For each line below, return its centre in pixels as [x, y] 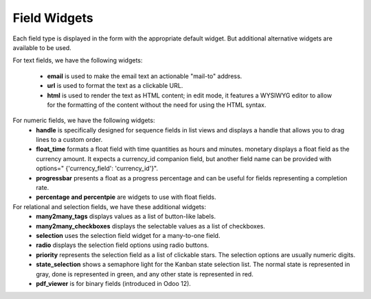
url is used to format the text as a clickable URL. [115, 86]
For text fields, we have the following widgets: [78, 60]
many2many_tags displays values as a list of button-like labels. [126, 217]
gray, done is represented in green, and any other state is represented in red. [145, 274]
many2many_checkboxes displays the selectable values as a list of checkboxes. [151, 226]
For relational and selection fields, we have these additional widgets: [109, 206]
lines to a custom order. [69, 140]
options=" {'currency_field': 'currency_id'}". [97, 169]
